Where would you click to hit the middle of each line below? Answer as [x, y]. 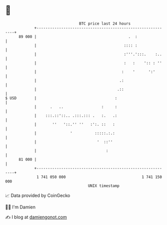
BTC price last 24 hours [105, 24]
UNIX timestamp [104, 186]
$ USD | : [61, 98]
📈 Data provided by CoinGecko [38, 195]
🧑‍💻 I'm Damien [20, 207]
